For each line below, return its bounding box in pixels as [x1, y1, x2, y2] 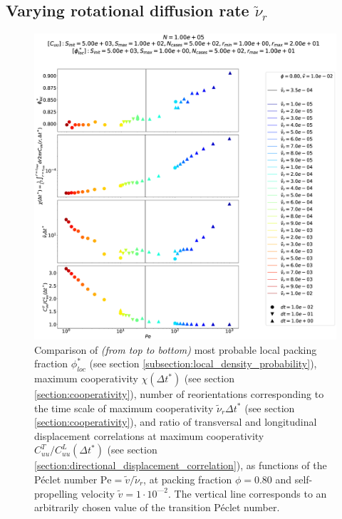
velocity [81, 486, 115, 500]
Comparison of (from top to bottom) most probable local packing [34, 342, 317, 357]
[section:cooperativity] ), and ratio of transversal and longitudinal [34, 414, 317, 429]
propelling [34, 486, 78, 500]
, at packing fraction [143, 472, 232, 487]
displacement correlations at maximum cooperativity [34, 428, 264, 443]
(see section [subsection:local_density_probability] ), [89, 356, 317, 371]
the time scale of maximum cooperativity [34, 400, 214, 415]
